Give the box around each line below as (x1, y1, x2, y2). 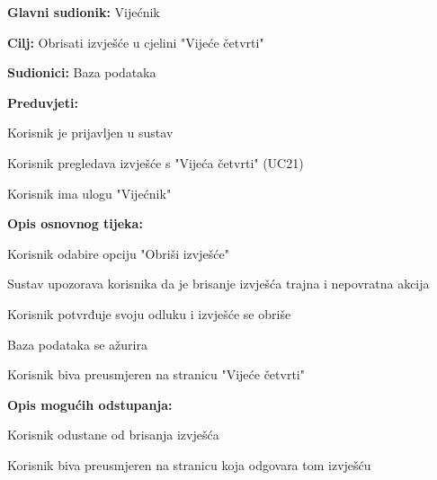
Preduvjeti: (7, 93, 78, 111)
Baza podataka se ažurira (7, 334, 147, 353)
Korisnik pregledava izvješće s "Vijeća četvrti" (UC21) (7, 153, 304, 172)
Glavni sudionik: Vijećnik (7, 3, 160, 21)
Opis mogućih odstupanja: (7, 395, 173, 413)
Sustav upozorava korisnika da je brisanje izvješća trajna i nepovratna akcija (7, 274, 430, 293)
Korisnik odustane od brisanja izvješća (7, 425, 219, 444)
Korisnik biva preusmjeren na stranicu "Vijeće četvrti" (7, 365, 305, 384)
